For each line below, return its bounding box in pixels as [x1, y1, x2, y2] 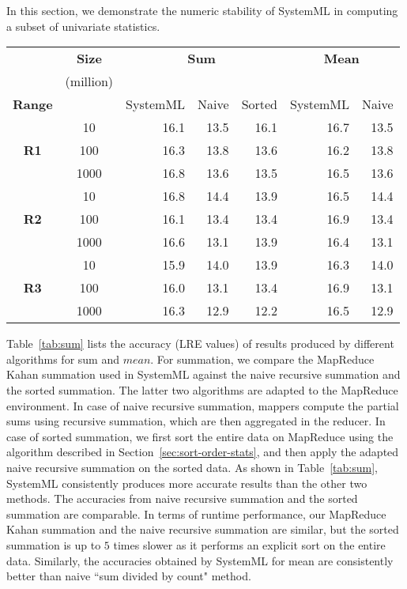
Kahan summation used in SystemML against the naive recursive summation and [6, 366, 401, 383]
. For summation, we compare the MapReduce [150, 350, 375, 367]
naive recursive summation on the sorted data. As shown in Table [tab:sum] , [6, 459, 378, 475]
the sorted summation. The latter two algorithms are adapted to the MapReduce [6, 381, 398, 398]
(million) [65, 72, 114, 91]
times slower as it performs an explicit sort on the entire [113, 536, 386, 553]
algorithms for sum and [6, 350, 119, 367]
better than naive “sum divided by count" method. [6, 568, 251, 584]
